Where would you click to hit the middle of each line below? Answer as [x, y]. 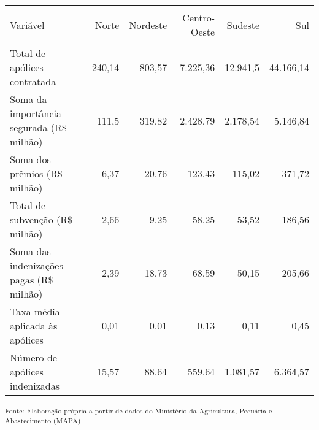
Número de [33, 357]
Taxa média [35, 311]
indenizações [37, 265]
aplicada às [34, 325]
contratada [33, 81]
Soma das [30, 251]
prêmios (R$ [36, 173]
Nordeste [148, 25]
